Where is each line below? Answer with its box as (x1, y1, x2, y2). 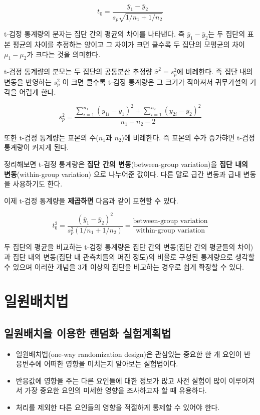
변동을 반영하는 (4, 76, 52, 87)
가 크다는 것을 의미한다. (27, 49, 101, 59)
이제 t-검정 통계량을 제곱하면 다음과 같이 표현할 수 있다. (4, 195, 178, 205)
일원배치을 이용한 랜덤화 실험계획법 (4, 325, 171, 340)
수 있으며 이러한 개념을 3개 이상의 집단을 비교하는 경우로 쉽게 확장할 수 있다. (4, 261, 244, 272)
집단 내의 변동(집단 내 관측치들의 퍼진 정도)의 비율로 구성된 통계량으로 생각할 (13, 251, 255, 262)
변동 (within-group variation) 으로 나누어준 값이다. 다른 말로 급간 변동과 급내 (4, 168, 241, 179)
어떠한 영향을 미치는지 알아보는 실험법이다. (44, 358, 178, 369)
